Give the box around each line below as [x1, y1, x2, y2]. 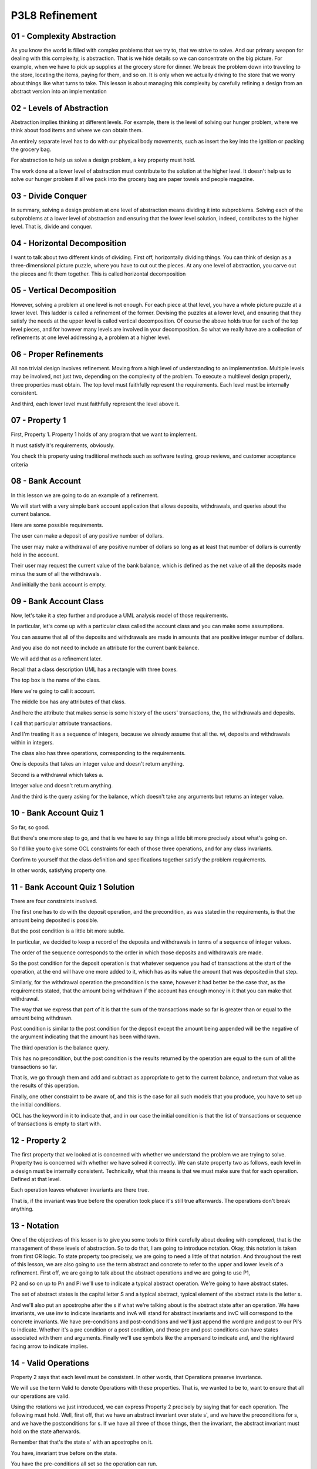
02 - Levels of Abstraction [11, 103, 109, 113]
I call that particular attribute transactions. [11, 720, 112, 727]
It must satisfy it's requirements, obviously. [11, 441, 114, 449]
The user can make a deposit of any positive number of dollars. [11, 532, 164, 539]
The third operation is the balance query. [11, 1044, 110, 1051]
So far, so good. [11, 823, 50, 831]
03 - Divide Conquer [11, 191, 87, 201]
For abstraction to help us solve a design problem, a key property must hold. [11, 156, 196, 164]
